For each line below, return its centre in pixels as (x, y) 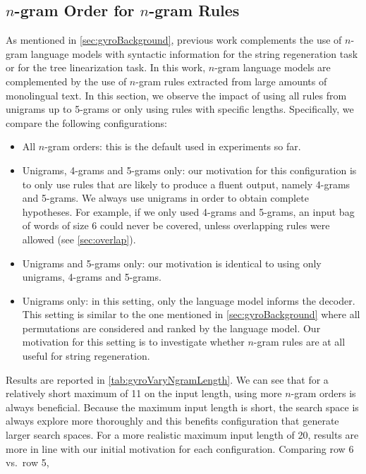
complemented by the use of (66, 81)
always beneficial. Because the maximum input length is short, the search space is (182, 407)
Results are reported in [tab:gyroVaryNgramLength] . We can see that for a (167, 379)
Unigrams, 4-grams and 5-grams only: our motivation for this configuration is (189, 170)
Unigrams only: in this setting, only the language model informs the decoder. (189, 300)
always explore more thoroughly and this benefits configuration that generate (172, 421)
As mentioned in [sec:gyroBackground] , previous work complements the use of (174, 40)
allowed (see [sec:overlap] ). (79, 239)
